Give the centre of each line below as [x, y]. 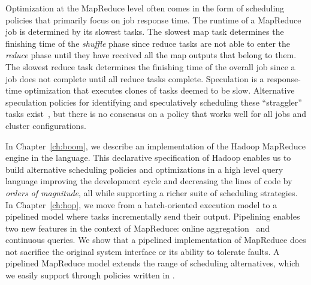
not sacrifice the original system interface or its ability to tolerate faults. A [143, 251]
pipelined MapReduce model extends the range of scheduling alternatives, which [153, 263]
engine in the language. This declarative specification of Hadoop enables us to [148, 157]
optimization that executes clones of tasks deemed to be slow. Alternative [159, 90]
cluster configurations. [46, 125]
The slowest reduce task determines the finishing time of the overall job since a [150, 66]
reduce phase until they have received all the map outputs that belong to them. [151, 55]
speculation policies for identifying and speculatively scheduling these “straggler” [154, 102]
